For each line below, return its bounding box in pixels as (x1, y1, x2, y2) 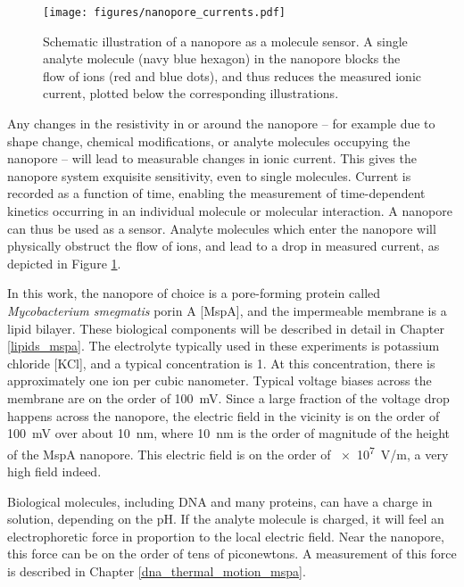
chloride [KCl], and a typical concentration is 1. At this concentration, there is (7, 353, 435, 372)
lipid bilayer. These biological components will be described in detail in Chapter (7, 318, 444, 337)
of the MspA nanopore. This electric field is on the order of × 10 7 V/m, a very (7, 442, 449, 463)
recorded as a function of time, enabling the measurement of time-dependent (7, 184, 426, 203)
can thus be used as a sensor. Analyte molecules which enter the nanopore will (7, 219, 436, 237)
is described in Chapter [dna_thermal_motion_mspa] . (7, 561, 306, 580)
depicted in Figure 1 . (7, 253, 121, 272)
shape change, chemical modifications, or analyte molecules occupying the (7, 131, 410, 150)
